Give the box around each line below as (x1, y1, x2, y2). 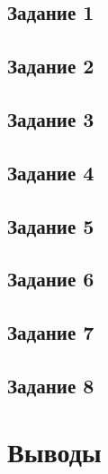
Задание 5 (7, 211, 94, 239)
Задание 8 (7, 371, 94, 399)
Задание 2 (7, 52, 94, 80)
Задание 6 (7, 265, 94, 293)
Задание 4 (7, 158, 94, 186)
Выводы (7, 433, 102, 470)
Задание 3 (7, 104, 94, 132)
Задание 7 (7, 318, 94, 346)
